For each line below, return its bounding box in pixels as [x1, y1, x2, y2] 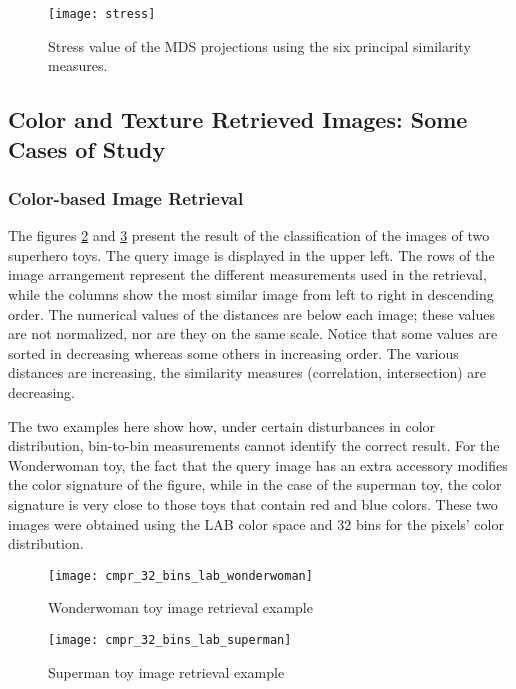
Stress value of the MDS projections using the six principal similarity [48, 35, 471, 56]
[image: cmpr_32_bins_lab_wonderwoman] [48, 568, 313, 583]
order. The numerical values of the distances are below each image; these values [8, 303, 495, 324]
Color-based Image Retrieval [8, 185, 244, 210]
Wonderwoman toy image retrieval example [48, 597, 313, 618]
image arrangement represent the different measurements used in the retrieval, [8, 264, 487, 285]
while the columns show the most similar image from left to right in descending [8, 284, 494, 305]
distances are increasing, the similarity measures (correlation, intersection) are [8, 362, 486, 383]
